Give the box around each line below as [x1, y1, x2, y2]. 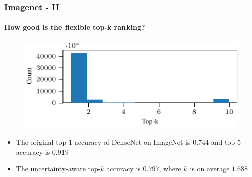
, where [159, 163, 181, 174]
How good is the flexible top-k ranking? [4, 22, 145, 32]
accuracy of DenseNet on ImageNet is [74, 137, 191, 147]
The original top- [16, 137, 69, 147]
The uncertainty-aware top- [16, 163, 101, 174]
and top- [211, 137, 237, 147]
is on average [190, 163, 230, 174]
